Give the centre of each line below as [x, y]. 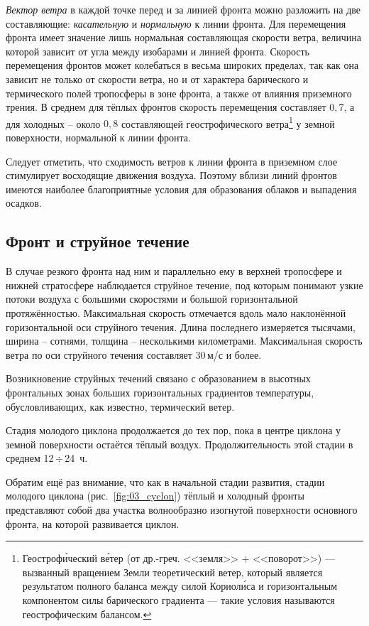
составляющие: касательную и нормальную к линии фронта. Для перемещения [176, 23]
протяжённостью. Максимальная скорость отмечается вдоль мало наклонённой [176, 312]
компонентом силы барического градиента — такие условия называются [178, 600]
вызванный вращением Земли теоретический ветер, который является [172, 572]
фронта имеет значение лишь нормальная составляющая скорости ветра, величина [184, 37]
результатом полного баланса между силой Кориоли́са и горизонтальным [180, 586]
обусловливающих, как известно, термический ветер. [120, 406]
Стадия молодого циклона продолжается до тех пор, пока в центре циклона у [174, 430]
